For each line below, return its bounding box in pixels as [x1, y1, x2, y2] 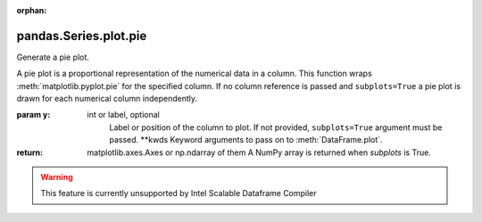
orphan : [16, 5, 47, 15]
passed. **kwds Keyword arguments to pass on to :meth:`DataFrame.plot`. [109, 135, 383, 145]
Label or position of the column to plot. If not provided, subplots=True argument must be [109, 121, 443, 133]
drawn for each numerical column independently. [16, 94, 198, 104]
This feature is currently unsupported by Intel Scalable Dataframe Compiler [40, 188, 317, 199]
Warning [40, 172, 73, 183]
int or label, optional [87, 110, 160, 120]
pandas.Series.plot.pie [16, 28, 147, 44]
